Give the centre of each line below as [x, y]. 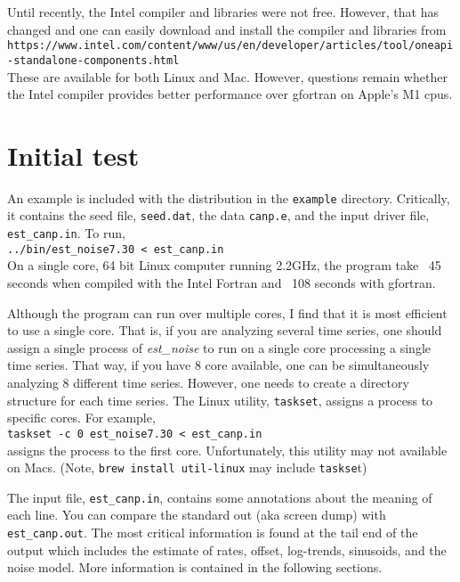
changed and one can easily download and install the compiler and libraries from [227, 29]
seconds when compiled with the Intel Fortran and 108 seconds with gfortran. [222, 283]
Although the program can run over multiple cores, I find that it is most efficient [227, 312]
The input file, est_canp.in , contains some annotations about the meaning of [220, 497]
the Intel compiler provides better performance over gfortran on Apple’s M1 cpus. [230, 94]
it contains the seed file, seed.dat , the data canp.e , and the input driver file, [218, 215]
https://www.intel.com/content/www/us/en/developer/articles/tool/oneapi [230, 46]
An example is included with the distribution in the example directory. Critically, [229, 197]
